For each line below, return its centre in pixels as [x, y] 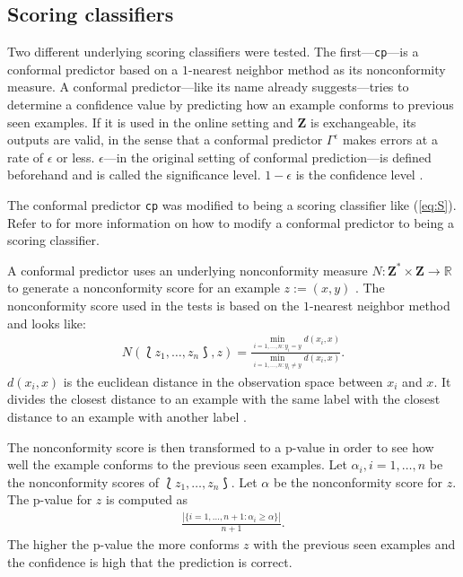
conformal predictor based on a [93, 69]
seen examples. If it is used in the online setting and [150, 122]
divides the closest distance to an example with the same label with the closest [224, 399]
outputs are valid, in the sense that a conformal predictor [165, 140]
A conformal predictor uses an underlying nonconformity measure [188, 270]
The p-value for [50, 499]
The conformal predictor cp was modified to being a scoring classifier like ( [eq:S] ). [232, 205]
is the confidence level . [359, 175]
